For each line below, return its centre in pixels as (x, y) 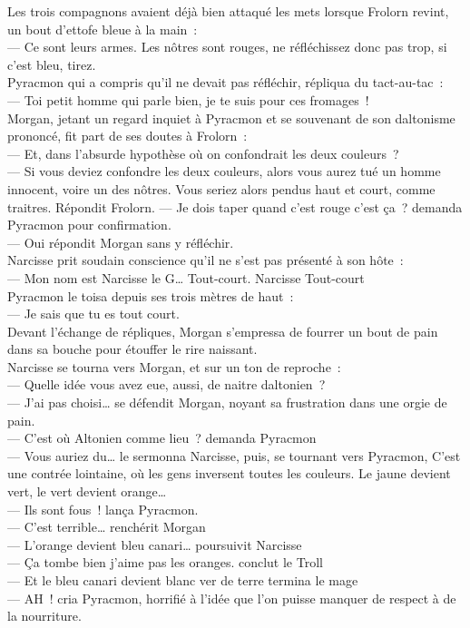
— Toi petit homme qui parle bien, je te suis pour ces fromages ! (188, 99)
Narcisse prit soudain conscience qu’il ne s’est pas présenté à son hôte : (206, 260)
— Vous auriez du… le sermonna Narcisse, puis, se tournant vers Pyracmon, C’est (234, 455)
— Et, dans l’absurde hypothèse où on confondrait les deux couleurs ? (203, 153)
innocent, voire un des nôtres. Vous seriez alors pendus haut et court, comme (221, 188)
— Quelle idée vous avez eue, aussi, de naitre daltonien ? (166, 384)
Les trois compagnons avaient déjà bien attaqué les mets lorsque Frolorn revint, (228, 11)
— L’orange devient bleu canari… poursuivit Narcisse (155, 544)
